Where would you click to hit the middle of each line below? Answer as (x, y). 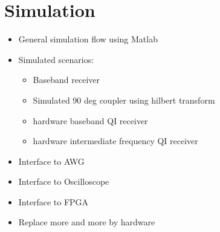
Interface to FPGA (53, 201)
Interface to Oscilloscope (64, 181)
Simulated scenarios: (56, 59)
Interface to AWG (51, 161)
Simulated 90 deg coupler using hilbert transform (124, 100)
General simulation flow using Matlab (88, 39)
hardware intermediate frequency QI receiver (115, 141)
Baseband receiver (66, 80)
